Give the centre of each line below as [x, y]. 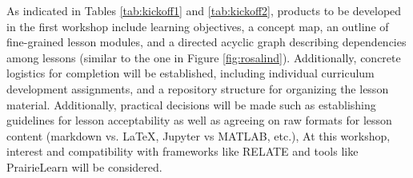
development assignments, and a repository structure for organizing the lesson [198, 88]
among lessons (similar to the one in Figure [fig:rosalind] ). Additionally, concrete [204, 57]
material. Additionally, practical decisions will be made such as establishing [191, 104]
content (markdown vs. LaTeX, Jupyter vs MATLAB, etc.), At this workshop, [198, 135]
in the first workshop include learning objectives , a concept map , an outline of [198, 26]
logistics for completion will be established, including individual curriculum [190, 73]
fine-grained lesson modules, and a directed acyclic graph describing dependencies [206, 42]
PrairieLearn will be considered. [84, 166]
